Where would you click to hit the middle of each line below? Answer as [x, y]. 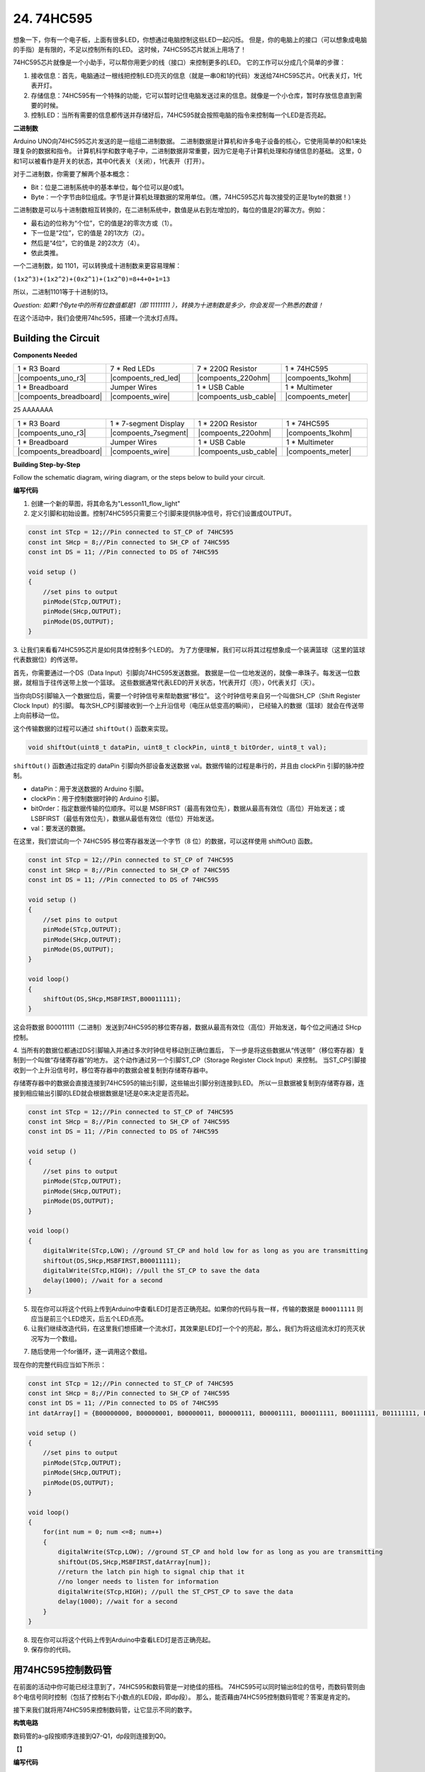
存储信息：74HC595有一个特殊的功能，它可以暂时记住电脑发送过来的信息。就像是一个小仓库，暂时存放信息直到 [194, 95]
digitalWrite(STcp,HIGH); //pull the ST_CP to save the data [151, 1270]
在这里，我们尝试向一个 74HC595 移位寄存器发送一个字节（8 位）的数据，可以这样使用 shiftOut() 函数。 [165, 841]
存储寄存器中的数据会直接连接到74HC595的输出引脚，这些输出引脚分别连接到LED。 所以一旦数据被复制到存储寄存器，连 [189, 1083]
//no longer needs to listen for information [138, 1582]
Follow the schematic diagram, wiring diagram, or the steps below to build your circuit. [139, 477]
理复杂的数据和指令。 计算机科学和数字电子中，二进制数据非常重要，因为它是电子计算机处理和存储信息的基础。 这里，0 [187, 151]
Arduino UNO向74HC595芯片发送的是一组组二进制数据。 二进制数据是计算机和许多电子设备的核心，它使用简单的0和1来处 [190, 141]
